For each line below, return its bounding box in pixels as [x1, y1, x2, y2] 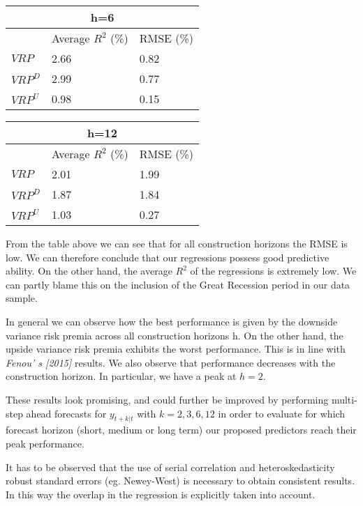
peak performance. [6, 436, 84, 450]
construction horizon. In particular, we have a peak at [6, 369, 237, 383]
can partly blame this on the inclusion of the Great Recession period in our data [6, 277, 350, 291]
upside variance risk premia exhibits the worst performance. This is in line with [6, 342, 346, 356]
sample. [6, 291, 38, 305]
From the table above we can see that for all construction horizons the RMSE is [6, 236, 348, 250]
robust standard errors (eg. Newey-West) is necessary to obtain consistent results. [6, 473, 355, 488]
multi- [331, 392, 357, 406]
